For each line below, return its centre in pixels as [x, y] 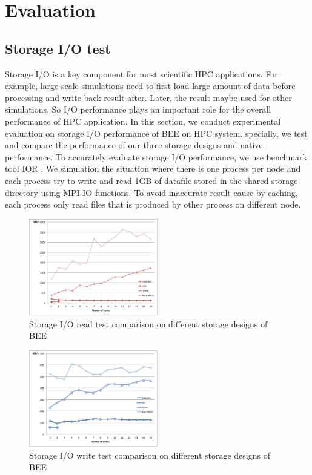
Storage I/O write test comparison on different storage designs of [150, 455]
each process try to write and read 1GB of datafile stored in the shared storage [151, 180]
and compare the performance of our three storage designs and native [134, 145]
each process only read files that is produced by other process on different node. [153, 204]
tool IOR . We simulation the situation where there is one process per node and [153, 169]
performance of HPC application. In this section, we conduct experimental [143, 121]
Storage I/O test [58, 48]
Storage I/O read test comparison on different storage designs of [148, 323]
